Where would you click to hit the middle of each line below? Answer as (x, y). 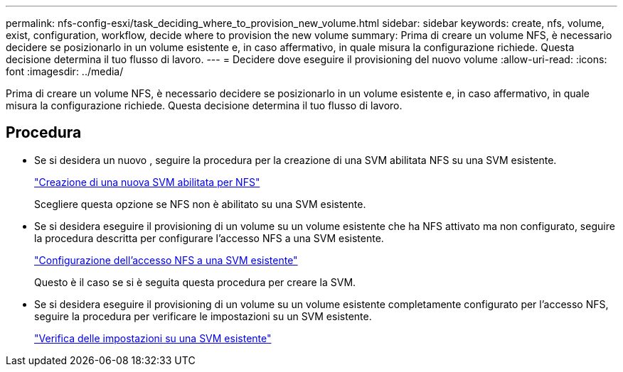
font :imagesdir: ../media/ (65, 71)
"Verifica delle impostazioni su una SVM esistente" (153, 338)
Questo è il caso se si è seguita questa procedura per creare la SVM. (195, 282)
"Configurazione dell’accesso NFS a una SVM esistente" (166, 260)
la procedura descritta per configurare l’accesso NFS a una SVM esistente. (209, 238)
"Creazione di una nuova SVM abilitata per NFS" (147, 182)
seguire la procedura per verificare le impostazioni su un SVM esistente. (203, 316)
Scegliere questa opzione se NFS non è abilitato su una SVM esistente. (200, 204)
